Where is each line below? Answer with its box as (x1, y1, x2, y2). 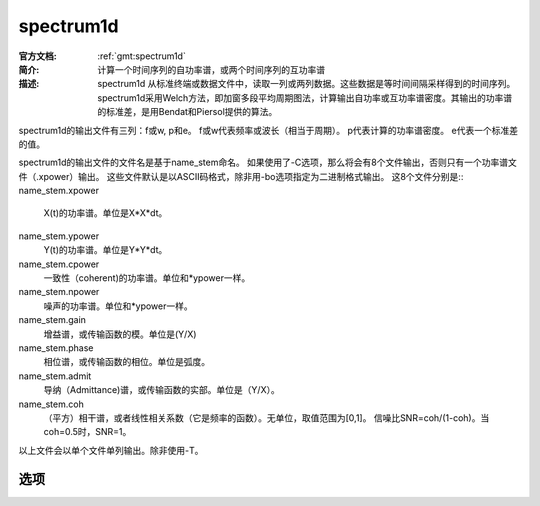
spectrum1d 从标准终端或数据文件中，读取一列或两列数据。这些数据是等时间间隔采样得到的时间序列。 (97, 78, 516, 90)
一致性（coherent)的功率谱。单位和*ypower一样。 (43, 272, 251, 284)
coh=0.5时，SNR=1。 (43, 426, 132, 438)
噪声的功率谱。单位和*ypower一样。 (43, 300, 194, 312)
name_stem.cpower (18, 258, 100, 270)
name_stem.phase (18, 341, 94, 354)
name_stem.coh (18, 398, 84, 410)
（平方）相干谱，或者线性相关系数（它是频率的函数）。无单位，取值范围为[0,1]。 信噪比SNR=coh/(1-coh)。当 (43, 411, 490, 424)
